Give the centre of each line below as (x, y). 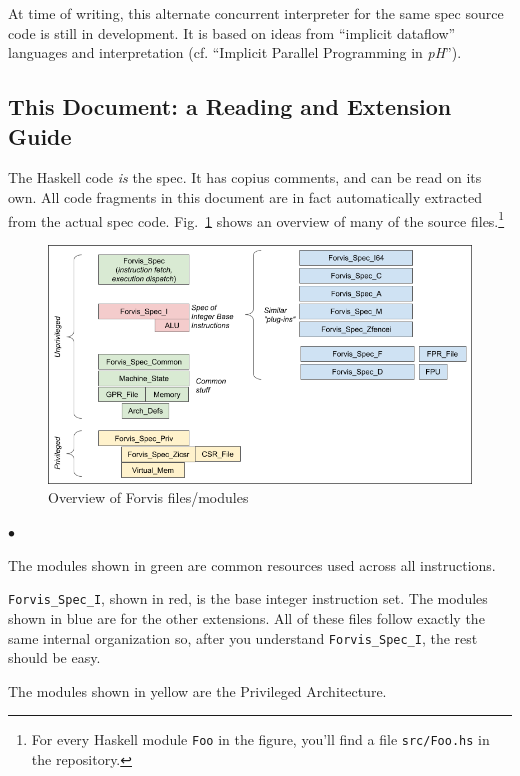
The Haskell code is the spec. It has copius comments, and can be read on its (245, 177)
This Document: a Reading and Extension (230, 106)
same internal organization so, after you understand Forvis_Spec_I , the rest (243, 637)
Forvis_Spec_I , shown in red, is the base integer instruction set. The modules (248, 598)
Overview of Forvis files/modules (148, 497)
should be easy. (54, 657)
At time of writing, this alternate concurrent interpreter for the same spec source (256, 13)
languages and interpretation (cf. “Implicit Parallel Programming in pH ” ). (235, 52)
